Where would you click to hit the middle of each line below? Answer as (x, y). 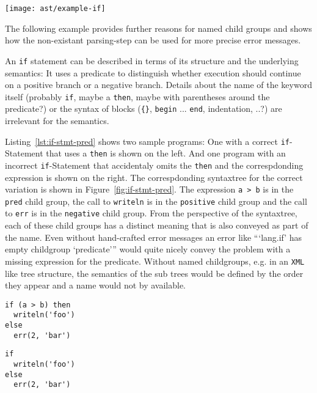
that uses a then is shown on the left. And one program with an (166, 153)
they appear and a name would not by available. (96, 285)
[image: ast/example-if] (55, 9)
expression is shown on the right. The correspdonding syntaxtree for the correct (154, 177)
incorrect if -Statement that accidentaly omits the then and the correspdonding (154, 165)
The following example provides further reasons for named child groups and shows (158, 28)
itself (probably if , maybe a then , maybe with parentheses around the (137, 96)
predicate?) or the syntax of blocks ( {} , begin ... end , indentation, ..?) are (144, 108)
